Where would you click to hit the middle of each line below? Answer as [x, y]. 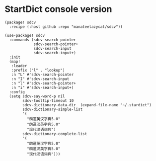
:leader [19, 66]
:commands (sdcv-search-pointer [43, 40]
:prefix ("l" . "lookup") [38, 70]
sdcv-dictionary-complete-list [55, 134]
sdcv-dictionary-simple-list [53, 109]
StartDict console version [58, 9]
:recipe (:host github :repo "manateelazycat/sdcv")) [66, 27]
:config [17, 92]
